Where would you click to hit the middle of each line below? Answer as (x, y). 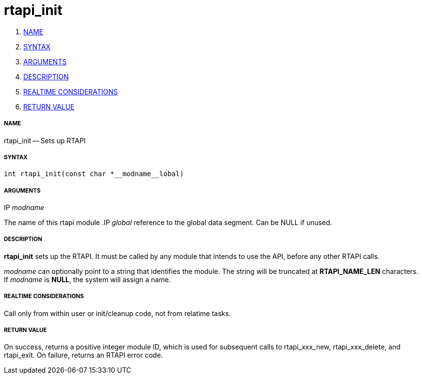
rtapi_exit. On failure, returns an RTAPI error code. (83, 355)
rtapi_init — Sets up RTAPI (45, 140)
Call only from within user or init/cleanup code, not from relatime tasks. (117, 313)
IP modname (24, 208)
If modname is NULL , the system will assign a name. (87, 279)
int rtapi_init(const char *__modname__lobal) (94, 174)
